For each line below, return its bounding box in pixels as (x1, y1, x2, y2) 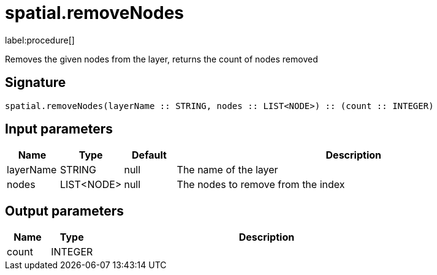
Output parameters (5, 203, 124, 219)
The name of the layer (177, 164, 278, 176)
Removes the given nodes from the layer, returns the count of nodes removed (5, 53, 318, 64)
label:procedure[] (5, 34, 75, 45)
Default (132, 149, 167, 162)
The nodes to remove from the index (177, 178, 345, 191)
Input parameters (5, 121, 113, 137)
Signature (5, 75, 66, 91)
